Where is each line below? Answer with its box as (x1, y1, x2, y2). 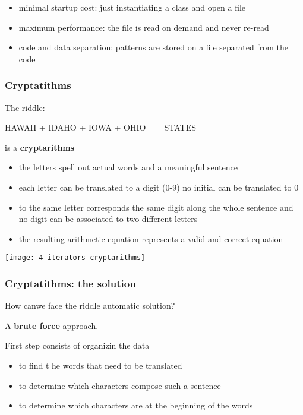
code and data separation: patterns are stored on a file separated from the (18, 41, 289, 53)
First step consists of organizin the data (5, 339, 150, 351)
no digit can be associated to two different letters (18, 213, 198, 225)
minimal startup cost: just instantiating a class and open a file (18, 1, 246, 13)
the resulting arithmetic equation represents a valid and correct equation (18, 232, 283, 245)
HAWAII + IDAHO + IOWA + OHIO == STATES (5, 121, 197, 134)
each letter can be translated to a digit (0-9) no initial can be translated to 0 (18, 180, 299, 193)
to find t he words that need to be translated (18, 359, 182, 371)
